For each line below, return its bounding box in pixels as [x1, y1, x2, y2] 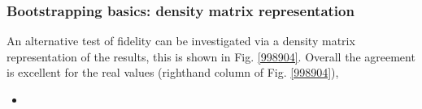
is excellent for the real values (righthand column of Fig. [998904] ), [7, 64, 339, 81]
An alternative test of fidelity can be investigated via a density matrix [7, 32, 355, 49]
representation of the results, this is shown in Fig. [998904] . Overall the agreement [7, 48, 415, 65]
